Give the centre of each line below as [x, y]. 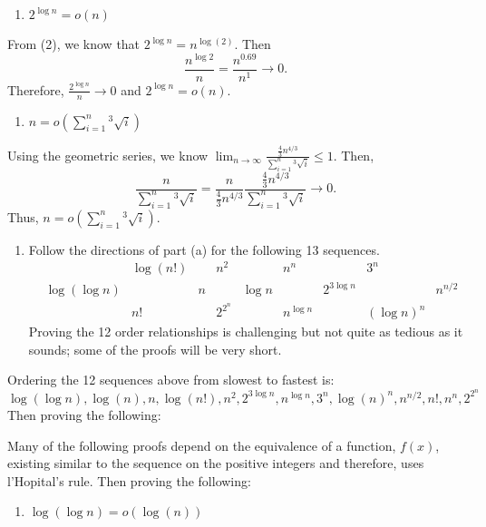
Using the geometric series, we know [108, 155]
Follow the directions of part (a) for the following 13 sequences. [204, 249]
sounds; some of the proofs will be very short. [155, 349]
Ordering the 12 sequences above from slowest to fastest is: [171, 380]
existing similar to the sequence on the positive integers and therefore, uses [216, 463]
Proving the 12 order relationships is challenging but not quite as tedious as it [246, 332]
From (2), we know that [74, 44]
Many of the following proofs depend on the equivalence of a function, [202, 445]
